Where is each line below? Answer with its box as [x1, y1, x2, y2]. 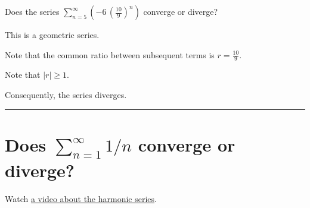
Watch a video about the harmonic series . [5, 193, 157, 205]
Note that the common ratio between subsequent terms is [5, 48, 215, 61]
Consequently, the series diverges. [5, 89, 127, 101]
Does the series [5, 5, 60, 17]
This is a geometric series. [5, 29, 100, 40]
